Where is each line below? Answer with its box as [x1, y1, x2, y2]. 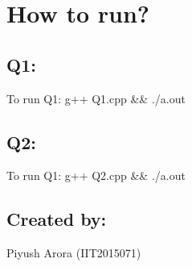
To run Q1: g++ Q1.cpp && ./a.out [6, 90, 186, 106]
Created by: [6, 207, 107, 232]
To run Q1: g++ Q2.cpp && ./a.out [6, 167, 186, 184]
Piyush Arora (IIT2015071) [6, 244, 141, 261]
